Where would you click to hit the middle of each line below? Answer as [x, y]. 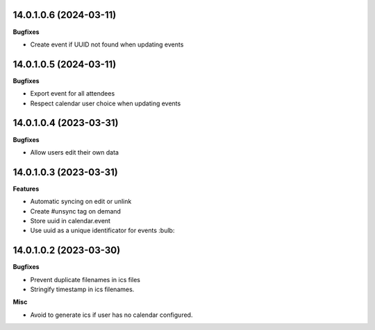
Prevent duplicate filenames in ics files [85, 279]
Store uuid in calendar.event [70, 220]
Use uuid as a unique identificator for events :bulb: [102, 231]
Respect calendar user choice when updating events [106, 103]
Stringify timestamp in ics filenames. [82, 289]
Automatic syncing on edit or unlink [81, 202]
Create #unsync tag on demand [76, 211]
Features [26, 189]
